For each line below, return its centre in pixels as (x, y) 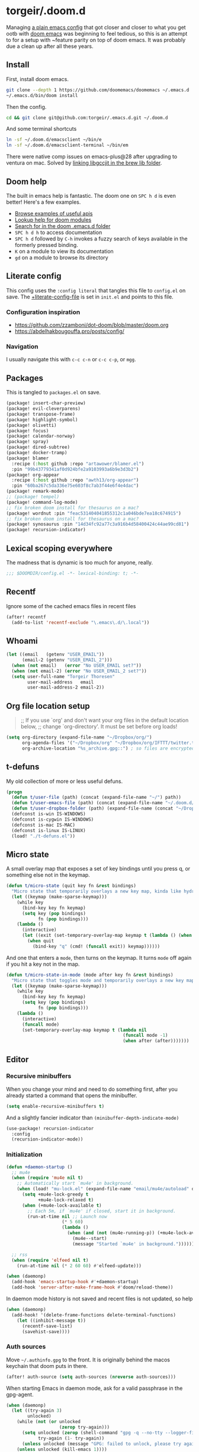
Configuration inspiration (43, 312)
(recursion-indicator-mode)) (47, 1139)
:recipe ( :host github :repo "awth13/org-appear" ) (75, 480)
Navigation (22, 346)
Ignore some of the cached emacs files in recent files (71, 606)
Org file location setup (48, 706)
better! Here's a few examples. (44, 202)
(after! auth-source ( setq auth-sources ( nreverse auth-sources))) (91, 1377)
